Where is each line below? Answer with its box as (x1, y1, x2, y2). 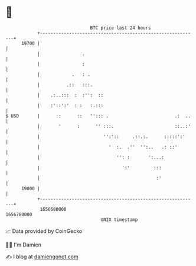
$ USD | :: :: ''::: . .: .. (5, 113, 191, 119)
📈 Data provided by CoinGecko (5, 227, 83, 235)
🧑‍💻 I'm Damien (5, 241, 42, 248)
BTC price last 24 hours (90, 25, 151, 31)
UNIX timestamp (100, 216, 138, 223)
